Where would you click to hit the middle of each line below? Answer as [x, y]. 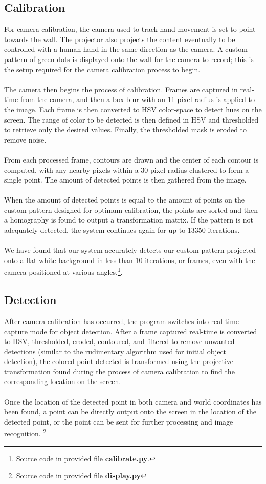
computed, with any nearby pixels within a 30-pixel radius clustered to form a [127, 169]
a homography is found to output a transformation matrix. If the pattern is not [129, 220]
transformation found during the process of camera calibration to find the [119, 371]
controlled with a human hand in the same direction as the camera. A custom [126, 49]
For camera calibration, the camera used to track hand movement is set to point [130, 29]
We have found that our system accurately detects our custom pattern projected [130, 250]
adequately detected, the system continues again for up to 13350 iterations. [122, 230]
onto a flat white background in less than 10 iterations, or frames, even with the [130, 260]
